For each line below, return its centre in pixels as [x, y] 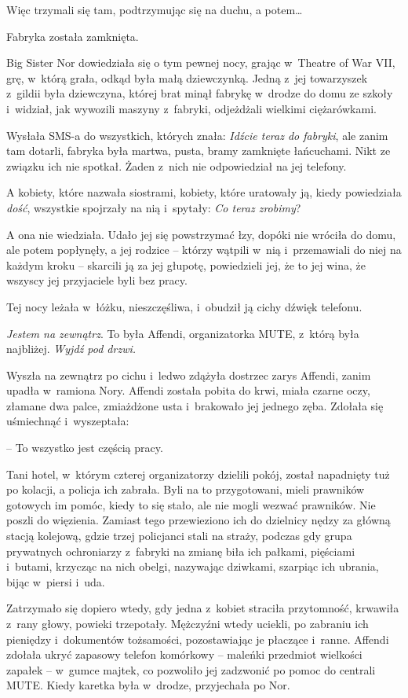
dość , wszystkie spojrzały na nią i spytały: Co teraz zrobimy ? [154, 207]
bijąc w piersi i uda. [56, 581]
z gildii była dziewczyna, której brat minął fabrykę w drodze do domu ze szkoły [200, 93]
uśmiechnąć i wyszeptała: [68, 421]
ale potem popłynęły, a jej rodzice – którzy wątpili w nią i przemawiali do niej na [204, 250]
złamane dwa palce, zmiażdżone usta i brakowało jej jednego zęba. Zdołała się [195, 405]
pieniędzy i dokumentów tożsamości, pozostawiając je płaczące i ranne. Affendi [198, 639]
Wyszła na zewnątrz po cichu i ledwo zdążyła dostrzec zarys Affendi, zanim [189, 375]
